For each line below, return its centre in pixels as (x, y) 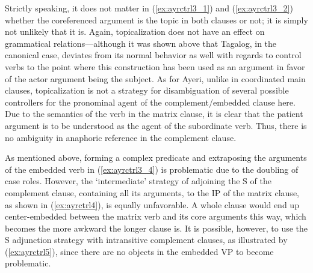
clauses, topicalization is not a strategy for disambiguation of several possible (147, 90)
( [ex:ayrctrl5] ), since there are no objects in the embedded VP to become (139, 251)
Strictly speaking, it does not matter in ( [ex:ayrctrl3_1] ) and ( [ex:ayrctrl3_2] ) (149, 8)
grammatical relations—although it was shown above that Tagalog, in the (141, 43)
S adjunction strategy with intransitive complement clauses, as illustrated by (146, 240)
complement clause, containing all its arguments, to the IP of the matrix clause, (152, 192)
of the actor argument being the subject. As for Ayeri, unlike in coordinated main (155, 78)
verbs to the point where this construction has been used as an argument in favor (155, 66)
